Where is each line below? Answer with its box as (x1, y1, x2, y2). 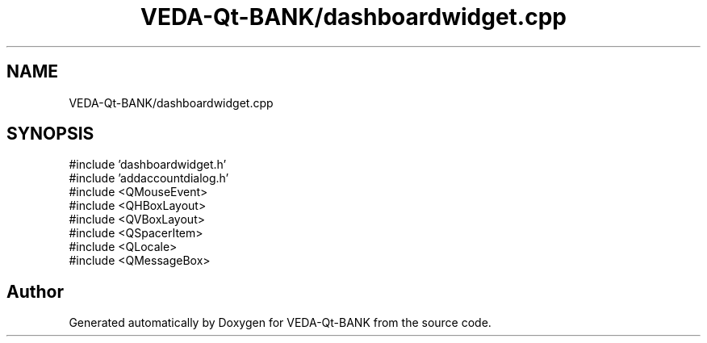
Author (6, 281, 64, 302)
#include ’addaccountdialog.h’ (69, 171, 229, 186)
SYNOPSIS (6, 123, 94, 144)
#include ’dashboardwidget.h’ (69, 157, 227, 172)
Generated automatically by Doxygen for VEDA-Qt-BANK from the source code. (69, 316, 492, 330)
